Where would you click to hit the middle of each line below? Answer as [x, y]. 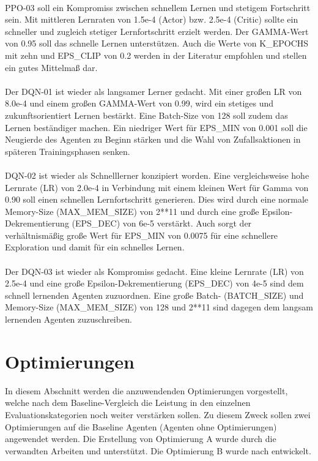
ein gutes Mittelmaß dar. [51, 67]
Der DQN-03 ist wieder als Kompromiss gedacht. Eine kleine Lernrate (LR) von [154, 271]
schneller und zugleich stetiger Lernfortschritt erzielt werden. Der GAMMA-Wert [157, 31]
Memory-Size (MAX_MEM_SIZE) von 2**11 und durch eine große [132, 211]
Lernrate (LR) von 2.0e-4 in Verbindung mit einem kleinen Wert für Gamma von [157, 187]
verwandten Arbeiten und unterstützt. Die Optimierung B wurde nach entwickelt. [158, 450]
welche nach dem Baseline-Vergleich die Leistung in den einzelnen [128, 403]
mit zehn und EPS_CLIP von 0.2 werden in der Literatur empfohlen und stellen [156, 55]
